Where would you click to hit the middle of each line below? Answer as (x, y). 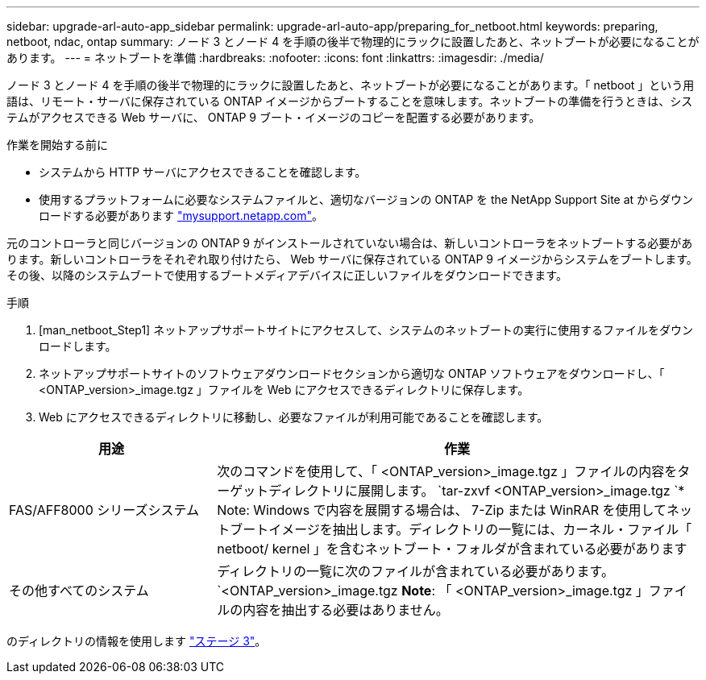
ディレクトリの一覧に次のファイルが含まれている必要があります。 (415, 571)
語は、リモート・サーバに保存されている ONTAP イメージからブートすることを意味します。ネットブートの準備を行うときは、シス (350, 101)
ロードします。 (78, 346)
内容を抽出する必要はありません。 (346, 610)
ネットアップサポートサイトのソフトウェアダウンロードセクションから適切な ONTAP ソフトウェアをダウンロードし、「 (352, 373)
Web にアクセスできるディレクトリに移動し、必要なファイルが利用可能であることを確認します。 (294, 417)
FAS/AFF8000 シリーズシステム (104, 510)
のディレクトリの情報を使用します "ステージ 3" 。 (137, 641)
